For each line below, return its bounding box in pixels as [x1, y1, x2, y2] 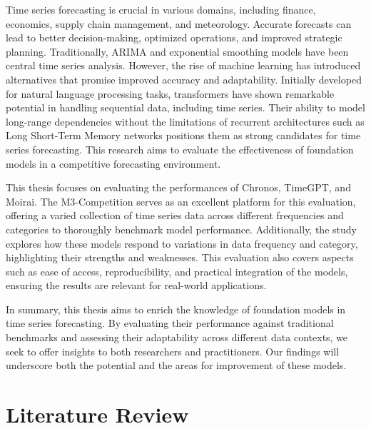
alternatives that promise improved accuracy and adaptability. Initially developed [6, 71, 362, 86]
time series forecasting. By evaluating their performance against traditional [6, 316, 334, 330]
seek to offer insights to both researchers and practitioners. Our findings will [6, 343, 340, 358]
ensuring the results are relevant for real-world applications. [6, 278, 267, 293]
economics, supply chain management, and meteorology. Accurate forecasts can [6, 16, 352, 31]
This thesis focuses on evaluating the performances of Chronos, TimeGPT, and [6, 180, 351, 195]
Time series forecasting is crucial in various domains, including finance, [6, 2, 316, 16]
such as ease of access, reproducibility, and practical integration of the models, [6, 263, 348, 278]
